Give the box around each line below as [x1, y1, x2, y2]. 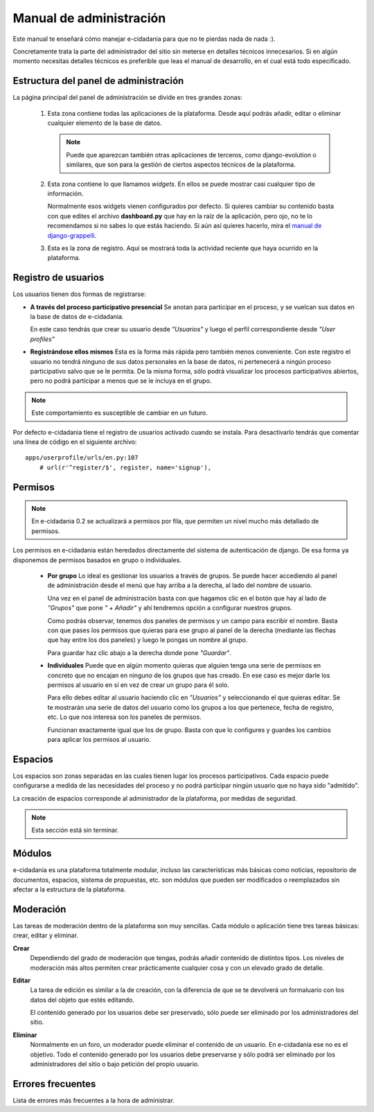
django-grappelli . [47, 231, 97, 239]
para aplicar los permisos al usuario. [47, 735, 152, 743]
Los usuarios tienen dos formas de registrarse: [12, 290, 146, 298]
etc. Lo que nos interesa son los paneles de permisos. [47, 713, 202, 721]
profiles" [30, 335, 55, 343]
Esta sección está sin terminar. [31, 826, 119, 835]
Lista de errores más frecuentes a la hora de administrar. [12, 1096, 175, 1104]
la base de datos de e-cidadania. [30, 313, 124, 320]
